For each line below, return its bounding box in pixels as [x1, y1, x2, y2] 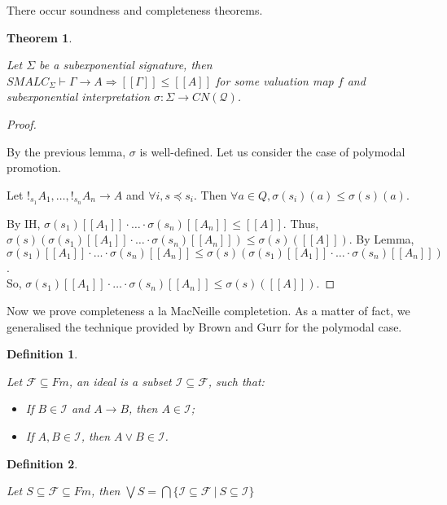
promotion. [7, 159, 61, 176]
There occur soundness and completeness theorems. [7, 2, 263, 18]
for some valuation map [216, 72, 334, 89]
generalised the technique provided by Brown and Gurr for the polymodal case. [7, 318, 402, 335]
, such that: [208, 372, 265, 389]
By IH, [7, 214, 41, 231]
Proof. [7, 115, 37, 132]
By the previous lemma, [7, 143, 126, 160]
